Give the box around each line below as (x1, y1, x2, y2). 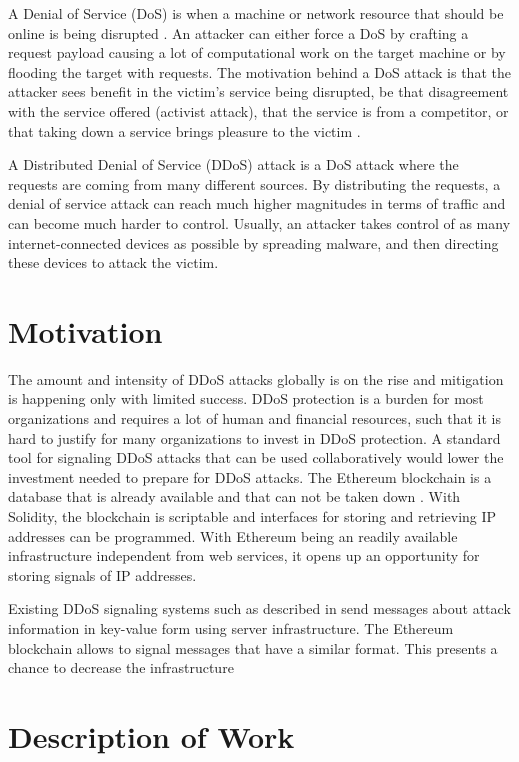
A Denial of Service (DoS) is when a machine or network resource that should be (8, 3, 504, 23)
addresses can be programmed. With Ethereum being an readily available (8, 525, 458, 546)
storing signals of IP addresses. (8, 564, 197, 585)
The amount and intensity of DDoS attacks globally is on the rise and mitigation (8, 368, 504, 389)
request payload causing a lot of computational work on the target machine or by (8, 42, 506, 63)
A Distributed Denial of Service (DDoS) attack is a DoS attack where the (8, 154, 459, 175)
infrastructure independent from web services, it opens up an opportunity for (8, 545, 480, 566)
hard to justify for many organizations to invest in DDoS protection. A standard (8, 427, 501, 448)
